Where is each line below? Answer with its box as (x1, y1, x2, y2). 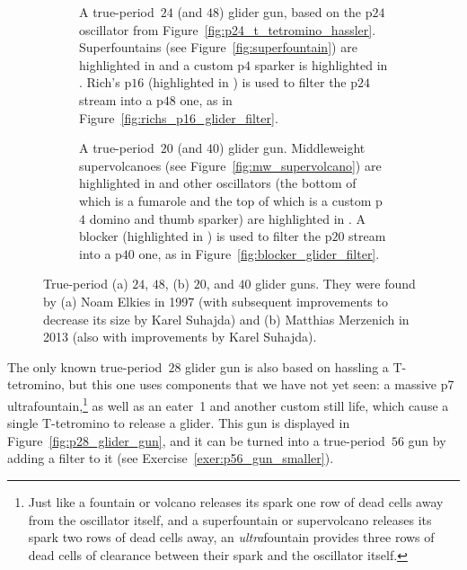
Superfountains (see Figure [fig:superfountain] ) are (79, 38, 357, 57)
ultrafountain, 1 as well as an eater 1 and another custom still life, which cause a (7, 393, 449, 414)
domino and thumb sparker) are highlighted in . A (89, 209, 366, 227)
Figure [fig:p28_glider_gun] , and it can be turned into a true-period (7, 431, 385, 450)
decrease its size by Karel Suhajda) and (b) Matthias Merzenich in (43, 309, 410, 328)
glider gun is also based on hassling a (185, 357, 389, 376)
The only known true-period (7, 357, 163, 376)
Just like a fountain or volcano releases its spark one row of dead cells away (28, 492, 444, 511)
